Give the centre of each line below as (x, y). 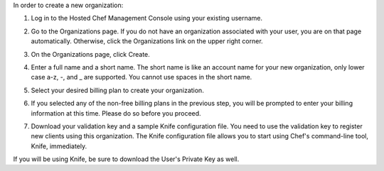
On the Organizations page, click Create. (91, 54)
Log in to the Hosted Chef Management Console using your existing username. (147, 18)
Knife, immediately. (59, 146)
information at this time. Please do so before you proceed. (116, 113)
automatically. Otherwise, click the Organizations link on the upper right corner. (147, 41)
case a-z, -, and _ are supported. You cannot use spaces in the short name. (142, 77)
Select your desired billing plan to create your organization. (117, 90)
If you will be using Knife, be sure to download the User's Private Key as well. (126, 159)
